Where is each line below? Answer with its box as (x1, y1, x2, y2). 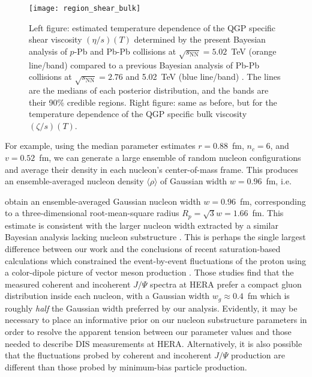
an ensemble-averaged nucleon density (5, 175, 144, 187)
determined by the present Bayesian (134, 33, 266, 46)
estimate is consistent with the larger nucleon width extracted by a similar (5, 219, 278, 231)
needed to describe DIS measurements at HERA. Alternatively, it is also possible (5, 337, 302, 349)
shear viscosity (29, 33, 82, 46)
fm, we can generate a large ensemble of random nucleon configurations (39, 151, 301, 163)
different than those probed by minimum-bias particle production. (5, 360, 247, 373)
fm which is (247, 289, 290, 302)
